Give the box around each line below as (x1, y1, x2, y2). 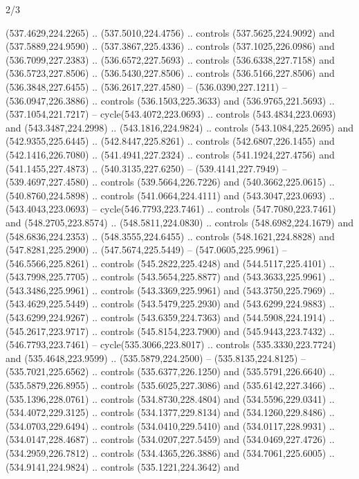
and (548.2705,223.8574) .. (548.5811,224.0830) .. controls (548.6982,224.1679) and (6, 215, 353, 229)
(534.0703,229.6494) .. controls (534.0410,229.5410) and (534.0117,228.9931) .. (6, 418, 335, 433)
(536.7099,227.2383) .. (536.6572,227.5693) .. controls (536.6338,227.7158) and (6, 52, 335, 66)
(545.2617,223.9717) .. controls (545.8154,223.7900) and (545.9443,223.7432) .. (6, 323, 335, 338)
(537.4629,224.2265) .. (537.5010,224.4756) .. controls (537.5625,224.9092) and (6, 25, 335, 39)
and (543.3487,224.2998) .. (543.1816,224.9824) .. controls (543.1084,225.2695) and (6, 120, 353, 134)
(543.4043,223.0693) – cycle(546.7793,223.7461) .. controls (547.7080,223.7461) (6, 201, 336, 216)
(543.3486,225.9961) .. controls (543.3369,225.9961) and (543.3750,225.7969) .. (6, 282, 335, 297)
